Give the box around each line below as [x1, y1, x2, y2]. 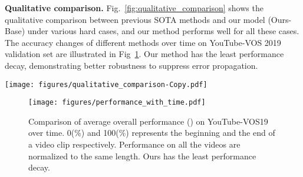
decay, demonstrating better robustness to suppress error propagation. [5, 59, 258, 71]
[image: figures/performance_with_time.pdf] [28, 98, 206, 107]
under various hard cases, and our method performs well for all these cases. [27, 25, 299, 37]
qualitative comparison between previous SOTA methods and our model [5, 13, 265, 25]
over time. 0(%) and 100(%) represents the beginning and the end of [28, 126, 275, 139]
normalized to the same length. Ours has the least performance [28, 149, 256, 162]
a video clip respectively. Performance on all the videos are [28, 138, 241, 151]
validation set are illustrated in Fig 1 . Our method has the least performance [5, 48, 284, 60]
